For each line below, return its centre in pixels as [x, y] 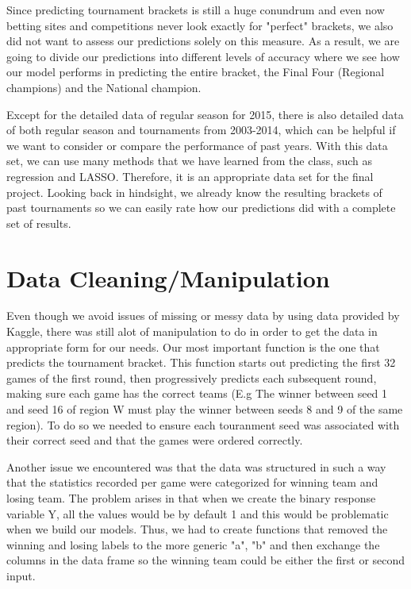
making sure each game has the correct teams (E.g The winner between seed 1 [197, 393]
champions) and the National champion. [104, 87]
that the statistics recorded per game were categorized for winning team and [192, 482]
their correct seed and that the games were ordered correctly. [155, 440]
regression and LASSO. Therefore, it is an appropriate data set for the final [190, 176]
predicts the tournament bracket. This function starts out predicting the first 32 [201, 362]
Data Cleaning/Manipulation [168, 277]
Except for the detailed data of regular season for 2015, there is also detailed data [205, 114]
